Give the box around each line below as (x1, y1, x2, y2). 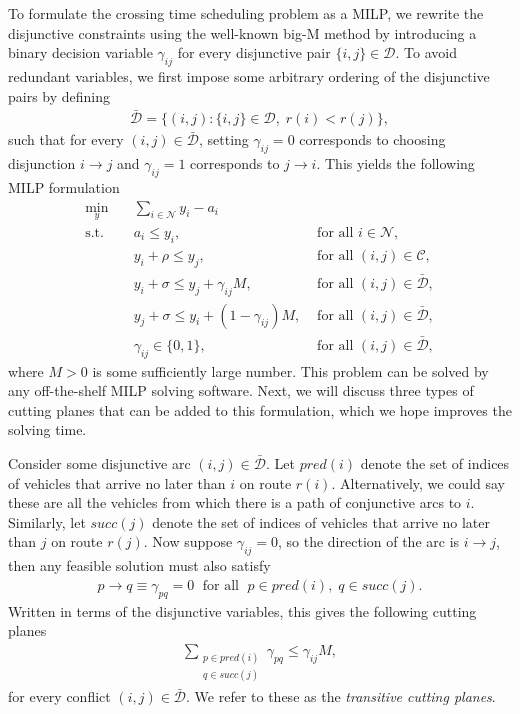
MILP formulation (8, 177, 120, 198)
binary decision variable (8, 42, 153, 63)
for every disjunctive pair (177, 42, 331, 63)
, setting (198, 129, 249, 150)
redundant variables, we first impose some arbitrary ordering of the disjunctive (8, 65, 490, 86)
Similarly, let (8, 511, 86, 532)
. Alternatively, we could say (331, 472, 506, 493)
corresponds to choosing (299, 129, 446, 150)
